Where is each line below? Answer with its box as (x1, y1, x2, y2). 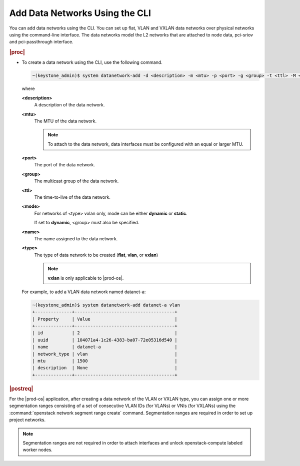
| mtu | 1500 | (32, 358, 177, 364)
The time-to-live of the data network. (34, 194, 111, 200)
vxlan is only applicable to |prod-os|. (47, 275, 124, 281)
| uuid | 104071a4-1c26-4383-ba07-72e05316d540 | (32, 337, 177, 343)
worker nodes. (22, 447, 52, 453)
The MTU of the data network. (34, 118, 97, 124)
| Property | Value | (32, 316, 177, 322)
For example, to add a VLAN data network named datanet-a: (21, 289, 146, 295)
